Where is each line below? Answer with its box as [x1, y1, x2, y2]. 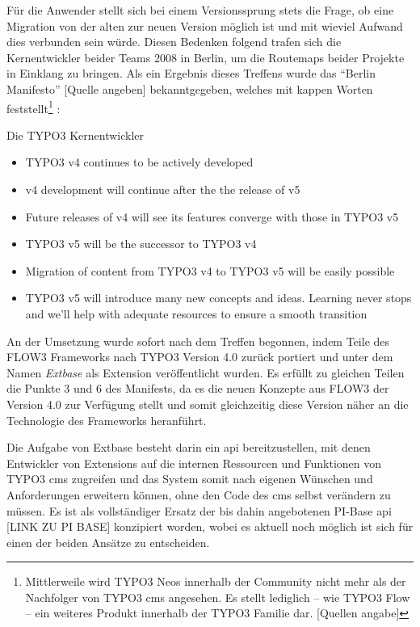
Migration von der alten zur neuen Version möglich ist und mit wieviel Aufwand [6, 17, 403, 34]
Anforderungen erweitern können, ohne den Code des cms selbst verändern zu [6, 486, 391, 503]
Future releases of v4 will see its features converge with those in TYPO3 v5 [25, 208, 399, 225]
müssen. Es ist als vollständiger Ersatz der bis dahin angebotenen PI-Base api [6, 502, 392, 519]
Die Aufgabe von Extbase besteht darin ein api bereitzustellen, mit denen [6, 439, 371, 456]
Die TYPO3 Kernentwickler [6, 126, 145, 143]
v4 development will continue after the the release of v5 [25, 181, 300, 197]
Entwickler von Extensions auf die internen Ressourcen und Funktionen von [6, 454, 382, 471]
